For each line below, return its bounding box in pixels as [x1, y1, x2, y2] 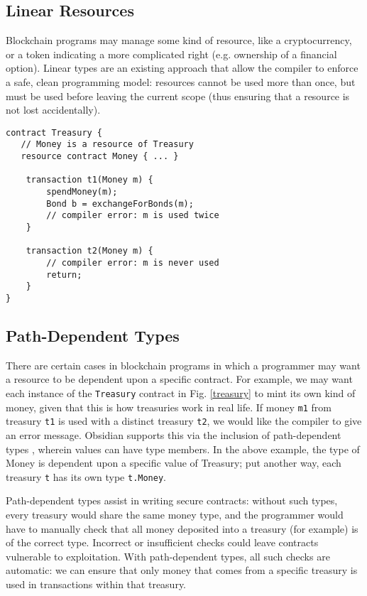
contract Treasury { [6, 127, 103, 138]
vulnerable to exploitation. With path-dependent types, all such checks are [6, 548, 330, 563]
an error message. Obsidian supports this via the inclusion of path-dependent [6, 427, 341, 442]
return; [46, 269, 82, 280]
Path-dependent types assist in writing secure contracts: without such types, [6, 493, 338, 508]
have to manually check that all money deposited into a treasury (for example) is [6, 521, 358, 536]
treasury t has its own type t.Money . [6, 469, 167, 484]
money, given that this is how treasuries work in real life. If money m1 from [6, 399, 332, 414]
